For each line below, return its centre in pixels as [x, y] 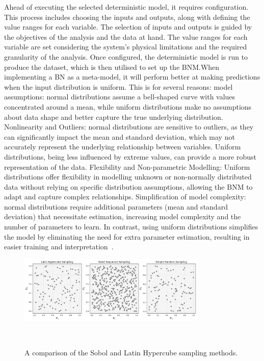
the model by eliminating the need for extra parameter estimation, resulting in [127, 236]
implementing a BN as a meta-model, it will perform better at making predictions [132, 77]
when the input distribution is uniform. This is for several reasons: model [118, 86]
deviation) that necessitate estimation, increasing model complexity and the [123, 216]
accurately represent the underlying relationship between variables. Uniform [123, 147]
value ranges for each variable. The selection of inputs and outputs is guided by [128, 27]
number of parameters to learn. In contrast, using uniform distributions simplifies [131, 227]
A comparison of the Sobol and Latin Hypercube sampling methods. [131, 353]
